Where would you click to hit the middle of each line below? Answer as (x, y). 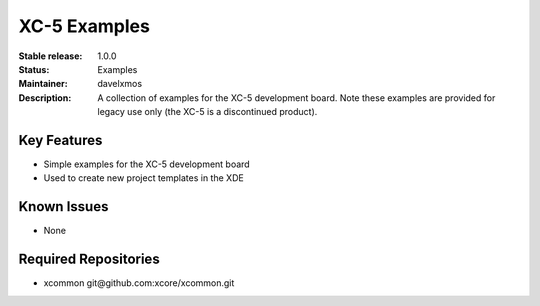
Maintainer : (43, 84)
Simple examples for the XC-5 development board (146, 164)
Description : (45, 97)
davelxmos (120, 84)
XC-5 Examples (84, 26)
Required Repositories (89, 259)
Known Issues (63, 206)
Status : (34, 69)
